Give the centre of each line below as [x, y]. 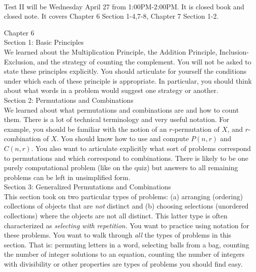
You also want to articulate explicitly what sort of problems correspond [143, 148]
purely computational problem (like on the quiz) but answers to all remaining [121, 167]
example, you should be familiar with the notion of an [85, 129]
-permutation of [196, 129]
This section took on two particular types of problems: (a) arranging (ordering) [124, 196]
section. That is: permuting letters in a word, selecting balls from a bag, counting [127, 244]
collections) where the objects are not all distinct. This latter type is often [116, 216]
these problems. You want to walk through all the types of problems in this [118, 235]
